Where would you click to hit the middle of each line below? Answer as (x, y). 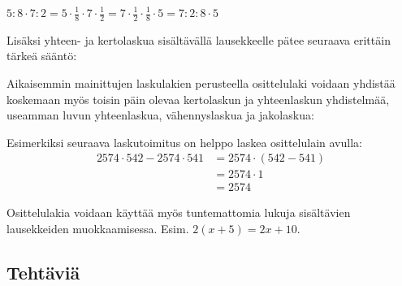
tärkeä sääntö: (42, 56)
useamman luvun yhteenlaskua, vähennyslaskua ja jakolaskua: (160, 115)
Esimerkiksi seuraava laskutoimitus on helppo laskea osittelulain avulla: (184, 142)
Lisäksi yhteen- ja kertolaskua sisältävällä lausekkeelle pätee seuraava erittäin (199, 39)
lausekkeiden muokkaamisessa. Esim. (98, 229)
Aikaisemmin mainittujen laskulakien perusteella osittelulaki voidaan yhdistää (201, 83)
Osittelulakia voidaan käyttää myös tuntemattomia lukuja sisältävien (179, 212)
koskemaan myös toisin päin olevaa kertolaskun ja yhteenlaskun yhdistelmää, (198, 99)
